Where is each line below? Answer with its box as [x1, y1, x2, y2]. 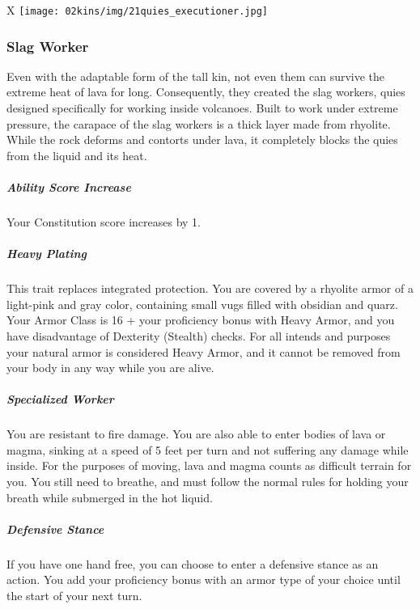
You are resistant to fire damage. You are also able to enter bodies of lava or [6, 425, 386, 442]
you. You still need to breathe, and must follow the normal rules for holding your [6, 473, 409, 490]
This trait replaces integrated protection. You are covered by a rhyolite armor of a [6, 280, 414, 297]
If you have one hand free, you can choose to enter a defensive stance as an [6, 555, 379, 572]
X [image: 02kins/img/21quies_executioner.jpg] [6, 2, 268, 18]
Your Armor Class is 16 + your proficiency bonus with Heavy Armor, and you [6, 311, 395, 328]
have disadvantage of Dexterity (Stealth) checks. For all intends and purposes [6, 327, 391, 344]
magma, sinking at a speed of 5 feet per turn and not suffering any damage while [6, 441, 409, 458]
